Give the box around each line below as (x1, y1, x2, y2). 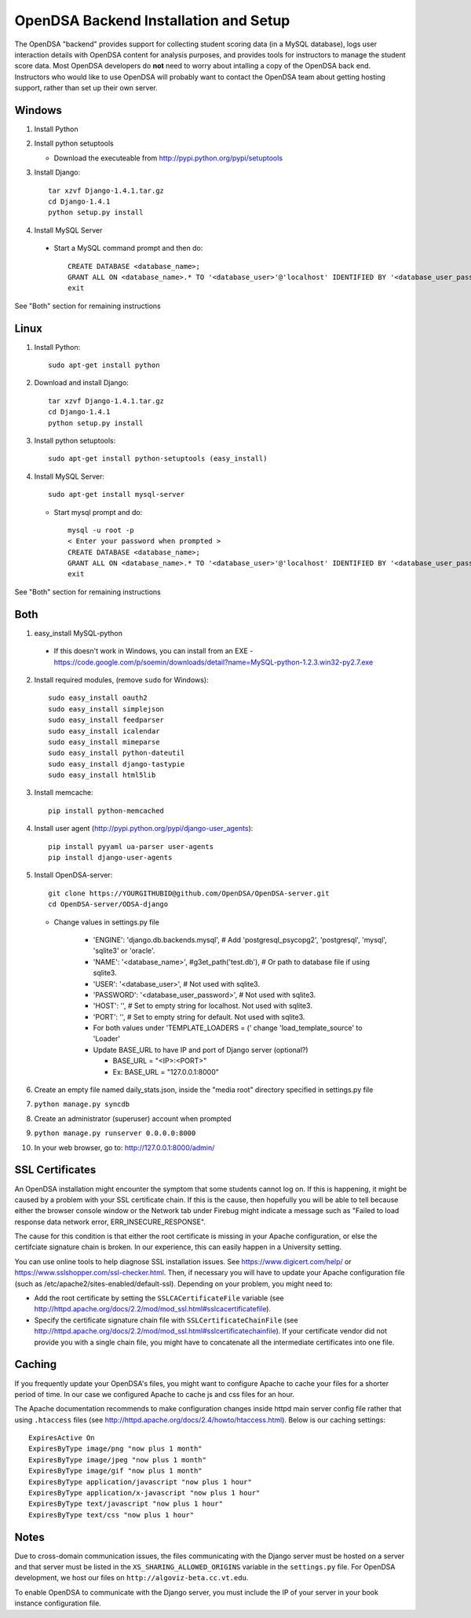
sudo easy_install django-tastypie (48, 759, 185, 768)
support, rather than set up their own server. (14, 83, 159, 93)
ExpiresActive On (28, 1433, 95, 1443)
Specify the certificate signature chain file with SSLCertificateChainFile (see (34, 1315, 298, 1325)
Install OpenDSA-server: (34, 870, 113, 880)
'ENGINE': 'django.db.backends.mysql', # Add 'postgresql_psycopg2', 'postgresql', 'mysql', (93, 935, 388, 944)
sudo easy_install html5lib (48, 770, 156, 780)
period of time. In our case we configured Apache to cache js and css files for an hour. (14, 1389, 294, 1399)
